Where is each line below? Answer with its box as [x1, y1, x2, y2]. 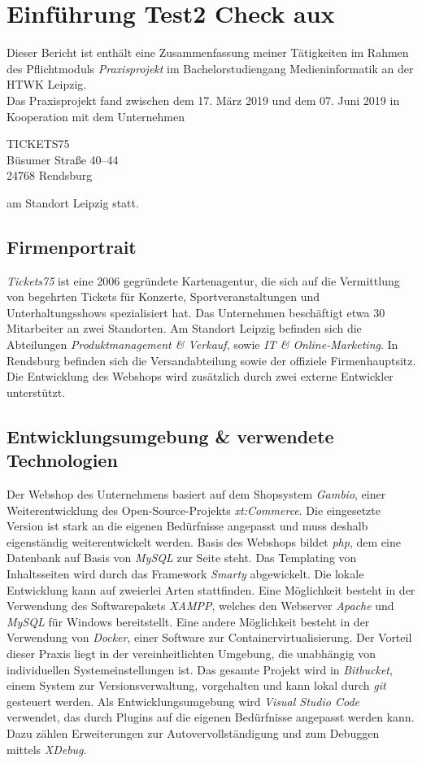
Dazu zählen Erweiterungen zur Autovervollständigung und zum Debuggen [7, 724, 380, 741]
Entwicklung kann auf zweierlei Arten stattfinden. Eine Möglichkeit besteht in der [7, 581, 415, 598]
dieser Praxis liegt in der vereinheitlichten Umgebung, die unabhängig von [7, 644, 376, 661]
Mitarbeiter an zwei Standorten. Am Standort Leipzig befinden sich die [7, 320, 362, 337]
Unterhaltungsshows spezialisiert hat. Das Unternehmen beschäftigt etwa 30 [7, 303, 385, 320]
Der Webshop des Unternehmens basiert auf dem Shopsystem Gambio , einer [7, 486, 386, 503]
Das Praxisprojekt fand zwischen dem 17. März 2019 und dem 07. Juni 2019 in [7, 91, 400, 108]
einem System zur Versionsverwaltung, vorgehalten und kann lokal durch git [7, 677, 386, 694]
